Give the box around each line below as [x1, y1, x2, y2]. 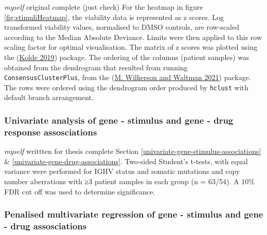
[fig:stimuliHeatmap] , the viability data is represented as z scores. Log [4, 11, 224, 22]
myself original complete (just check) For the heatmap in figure [4, 2, 203, 12]
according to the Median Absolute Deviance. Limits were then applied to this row [4, 31, 262, 42]
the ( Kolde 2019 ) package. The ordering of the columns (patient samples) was [4, 51, 250, 62]
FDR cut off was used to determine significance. [4, 186, 155, 197]
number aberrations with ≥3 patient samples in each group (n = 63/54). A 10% [4, 175, 255, 186]
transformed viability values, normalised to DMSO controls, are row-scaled [4, 22, 239, 32]
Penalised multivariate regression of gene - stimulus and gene [4, 208, 263, 221]
